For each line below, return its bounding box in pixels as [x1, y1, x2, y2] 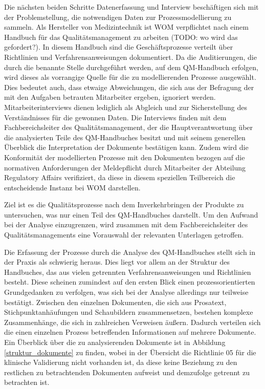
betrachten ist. [4, 377, 50, 387]
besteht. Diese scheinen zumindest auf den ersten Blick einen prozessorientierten [4, 276, 255, 287]
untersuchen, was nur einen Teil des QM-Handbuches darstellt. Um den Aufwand [4, 209, 258, 220]
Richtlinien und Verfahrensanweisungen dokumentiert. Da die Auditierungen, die [4, 51, 257, 62]
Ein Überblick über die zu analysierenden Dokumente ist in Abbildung [4, 337, 226, 347]
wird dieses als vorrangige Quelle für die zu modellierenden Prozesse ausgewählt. [4, 72, 256, 82]
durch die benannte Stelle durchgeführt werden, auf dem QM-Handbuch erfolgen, [4, 61, 258, 72]
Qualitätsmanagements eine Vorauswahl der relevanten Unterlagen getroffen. [4, 229, 244, 240]
